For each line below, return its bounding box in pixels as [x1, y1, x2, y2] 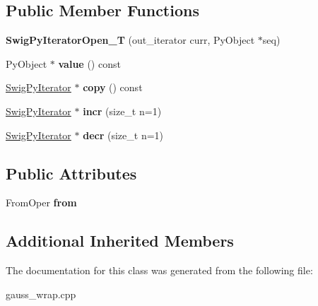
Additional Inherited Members [6, 230, 234, 252]
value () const [58, 56, 121, 71]
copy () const [83, 80, 143, 95]
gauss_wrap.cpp [6, 286, 76, 301]
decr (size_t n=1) [83, 127, 164, 142]
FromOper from [6, 195, 77, 210]
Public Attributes [6, 162, 137, 184]
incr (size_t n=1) [83, 103, 162, 118]
